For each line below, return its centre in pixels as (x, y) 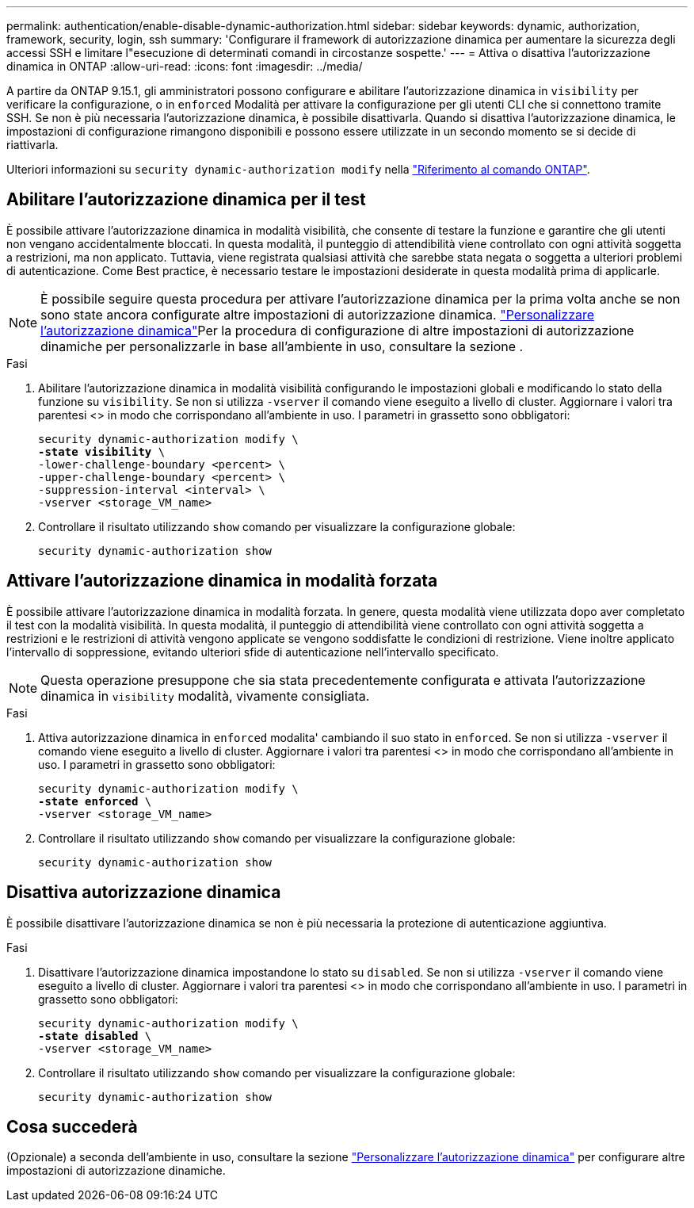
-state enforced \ (95, 801)
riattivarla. (32, 145)
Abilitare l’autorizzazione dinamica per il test (186, 200)
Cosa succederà (72, 1126)
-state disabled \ (95, 1036)
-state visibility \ (102, 451)
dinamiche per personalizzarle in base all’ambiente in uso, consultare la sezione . (282, 346)
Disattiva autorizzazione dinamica (144, 893)
